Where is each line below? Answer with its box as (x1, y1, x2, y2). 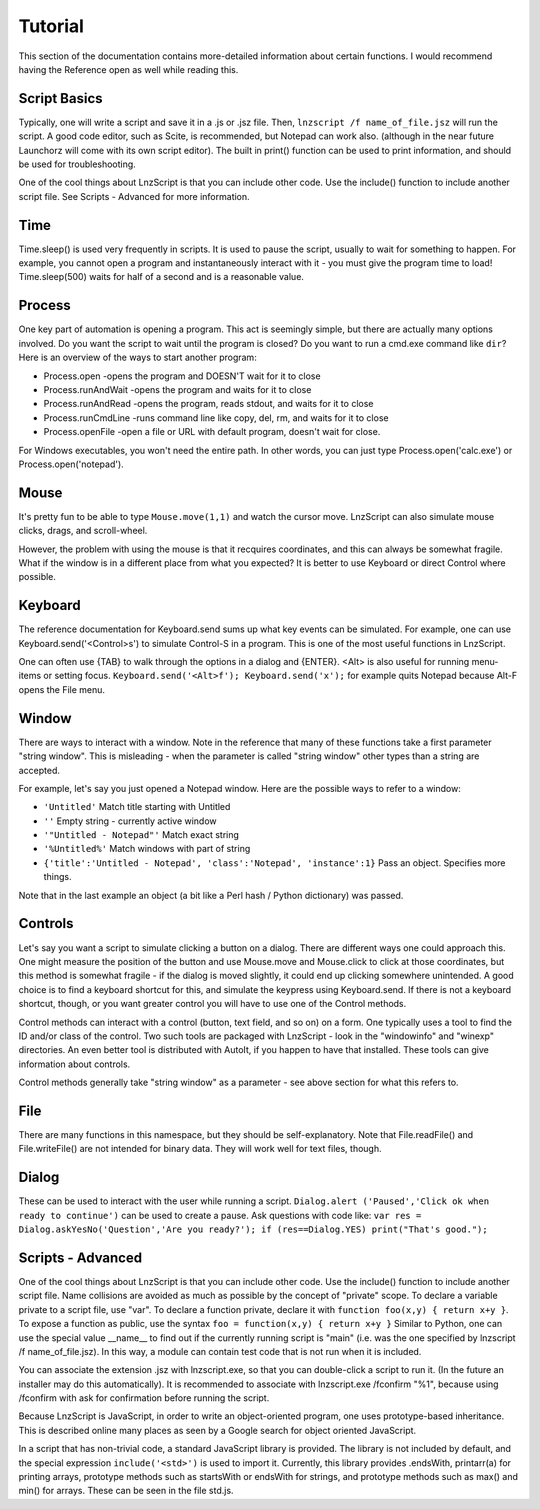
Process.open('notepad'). (18, 458, 124, 470)
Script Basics (18, 90, 103, 107)
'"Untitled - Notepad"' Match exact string (43, 829, 240, 841)
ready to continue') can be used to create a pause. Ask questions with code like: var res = (18, 1209, 422, 1221)
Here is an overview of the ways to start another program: (18, 351, 257, 364)
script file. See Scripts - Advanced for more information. (18, 190, 250, 202)
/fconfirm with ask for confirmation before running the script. (18, 1392, 270, 1404)
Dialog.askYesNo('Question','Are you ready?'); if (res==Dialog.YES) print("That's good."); (18, 1224, 489, 1235)
